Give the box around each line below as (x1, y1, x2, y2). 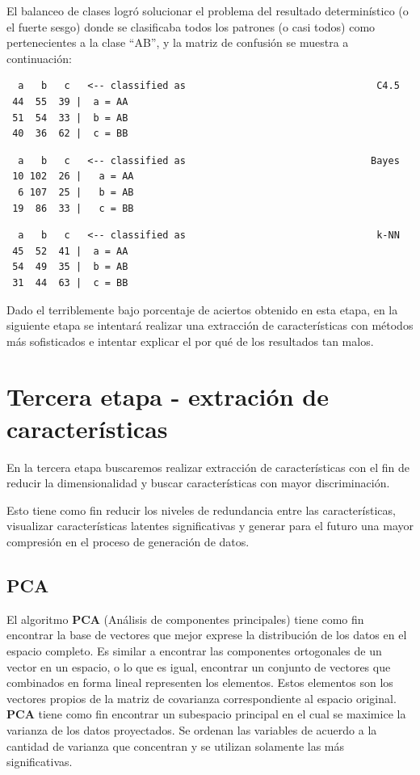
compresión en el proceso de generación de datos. (6, 533, 250, 550)
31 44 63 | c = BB (12, 276, 128, 289)
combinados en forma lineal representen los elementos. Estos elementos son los (6, 674, 393, 691)
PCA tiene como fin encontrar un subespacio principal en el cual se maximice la (6, 706, 406, 722)
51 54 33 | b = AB (12, 112, 128, 124)
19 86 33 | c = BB (12, 202, 134, 214)
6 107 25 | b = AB (18, 186, 134, 198)
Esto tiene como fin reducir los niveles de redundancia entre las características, (6, 501, 396, 518)
